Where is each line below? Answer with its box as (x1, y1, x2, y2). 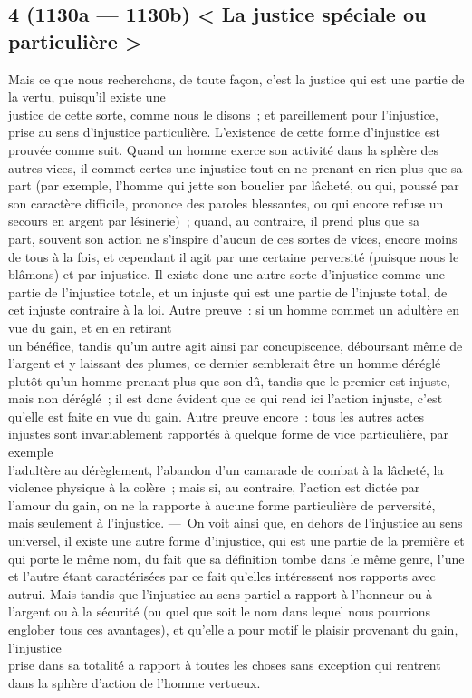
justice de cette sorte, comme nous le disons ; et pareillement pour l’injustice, (8, 104, 438, 123)
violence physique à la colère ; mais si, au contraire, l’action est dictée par (8, 478, 420, 497)
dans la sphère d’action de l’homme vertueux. (8, 673, 261, 692)
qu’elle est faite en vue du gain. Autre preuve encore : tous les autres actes (8, 406, 424, 425)
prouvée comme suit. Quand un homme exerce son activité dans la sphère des (8, 140, 438, 159)
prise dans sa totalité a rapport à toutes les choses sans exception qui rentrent (8, 655, 441, 674)
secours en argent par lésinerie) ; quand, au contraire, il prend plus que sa (8, 211, 420, 230)
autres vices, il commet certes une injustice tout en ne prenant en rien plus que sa (8, 158, 463, 177)
